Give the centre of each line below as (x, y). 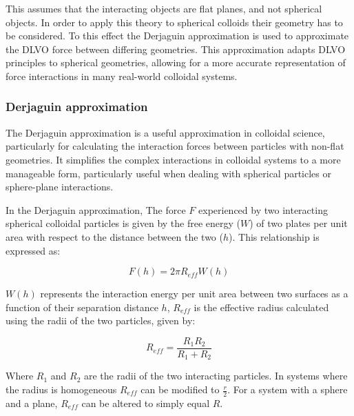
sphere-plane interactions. (60, 187)
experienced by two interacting (263, 209)
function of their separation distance (82, 307)
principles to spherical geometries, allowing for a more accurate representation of (176, 62)
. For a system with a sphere (288, 389)
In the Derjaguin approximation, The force (96, 209)
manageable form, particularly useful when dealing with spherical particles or (169, 173)
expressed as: (33, 250)
